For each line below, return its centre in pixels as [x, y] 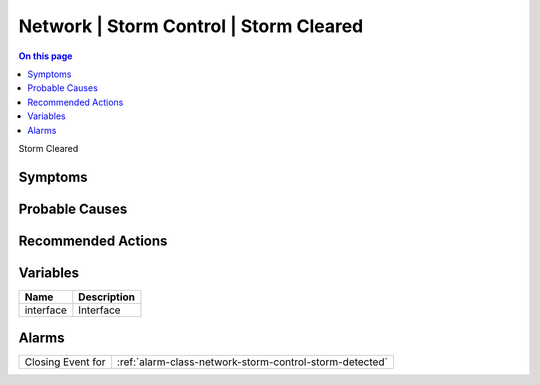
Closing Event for [65, 362]
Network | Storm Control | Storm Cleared [191, 26]
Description [106, 297]
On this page [45, 56]
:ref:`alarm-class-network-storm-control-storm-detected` [252, 362]
